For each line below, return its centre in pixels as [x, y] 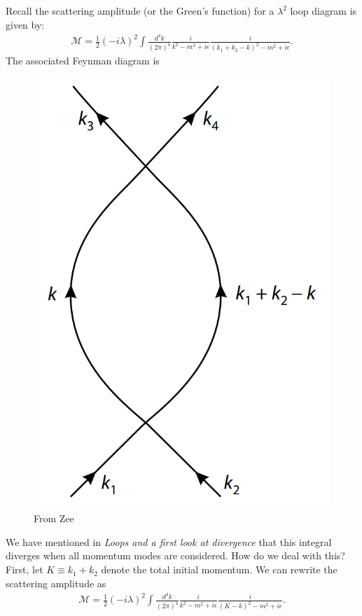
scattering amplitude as [56, 583]
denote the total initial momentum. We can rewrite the [219, 569]
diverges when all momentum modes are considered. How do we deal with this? [175, 555]
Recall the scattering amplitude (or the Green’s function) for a [140, 10]
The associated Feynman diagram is [83, 61]
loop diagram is [323, 10]
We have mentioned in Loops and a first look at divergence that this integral [169, 541]
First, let [25, 569]
